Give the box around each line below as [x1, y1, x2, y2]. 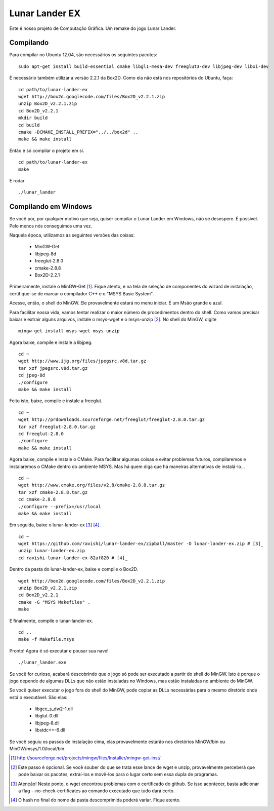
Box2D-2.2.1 [34, 272, 60, 278]
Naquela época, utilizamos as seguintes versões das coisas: [9, 232, 135, 238]
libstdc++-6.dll [34, 727, 66, 733]
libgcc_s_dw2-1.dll [34, 706, 73, 712]
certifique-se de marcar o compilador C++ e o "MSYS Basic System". [9, 290, 154, 296]
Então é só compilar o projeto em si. [9, 147, 84, 153]
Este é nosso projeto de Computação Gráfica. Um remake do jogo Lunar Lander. [9, 25, 176, 31]
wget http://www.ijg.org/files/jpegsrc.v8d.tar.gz [18, 358, 147, 364]
